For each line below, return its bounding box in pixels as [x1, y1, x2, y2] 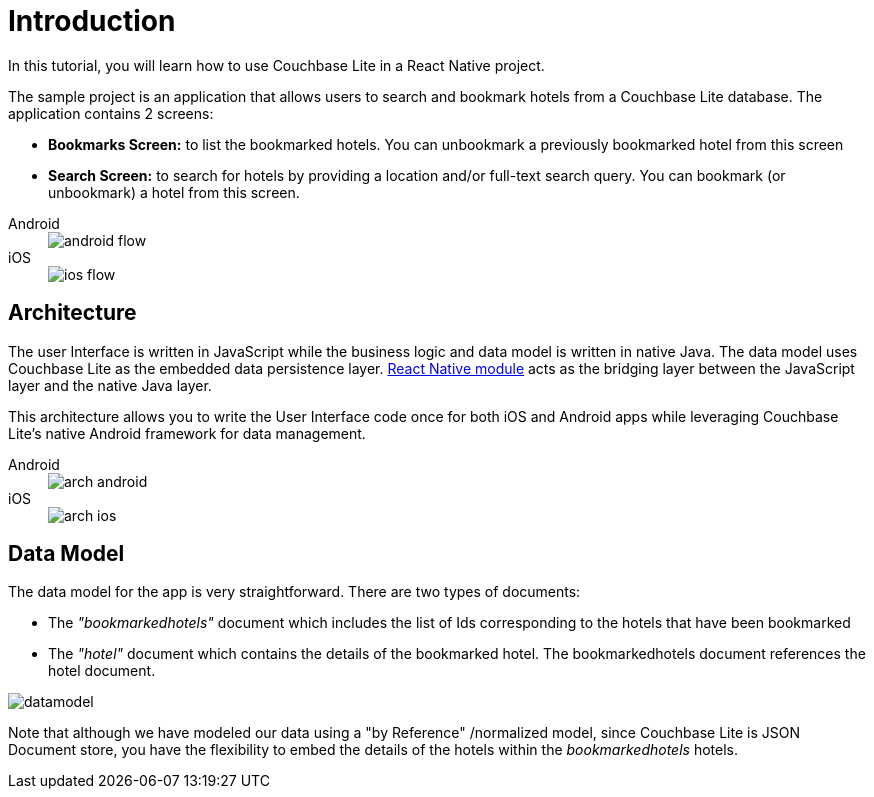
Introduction [8, 4, 176, 38]
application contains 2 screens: [8, 104, 214, 122]
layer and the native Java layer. [8, 376, 212, 394]
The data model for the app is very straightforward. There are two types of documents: [8, 583, 581, 601]
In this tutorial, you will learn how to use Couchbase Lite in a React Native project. [8, 56, 545, 74]
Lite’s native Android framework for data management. [8, 424, 366, 442]
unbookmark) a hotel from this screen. [48, 183, 300, 201]
